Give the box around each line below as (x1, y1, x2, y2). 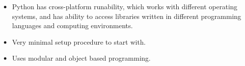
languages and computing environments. (12, 20, 133, 31)
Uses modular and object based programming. (12, 53, 151, 63)
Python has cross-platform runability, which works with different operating (12, 1, 238, 11)
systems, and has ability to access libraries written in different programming (12, 11, 242, 21)
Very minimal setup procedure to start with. (12, 36, 146, 47)
